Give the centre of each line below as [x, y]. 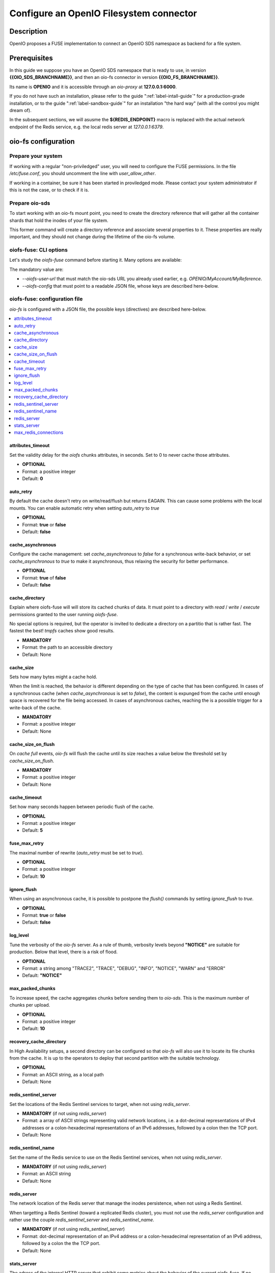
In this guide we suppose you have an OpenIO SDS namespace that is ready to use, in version [108, 70]
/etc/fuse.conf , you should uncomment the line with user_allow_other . [83, 174]
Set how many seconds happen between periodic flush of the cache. [82, 807]
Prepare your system [36, 156]
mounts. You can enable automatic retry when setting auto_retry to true [85, 508]
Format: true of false [44, 577]
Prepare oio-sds [30, 203]
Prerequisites [31, 58]
